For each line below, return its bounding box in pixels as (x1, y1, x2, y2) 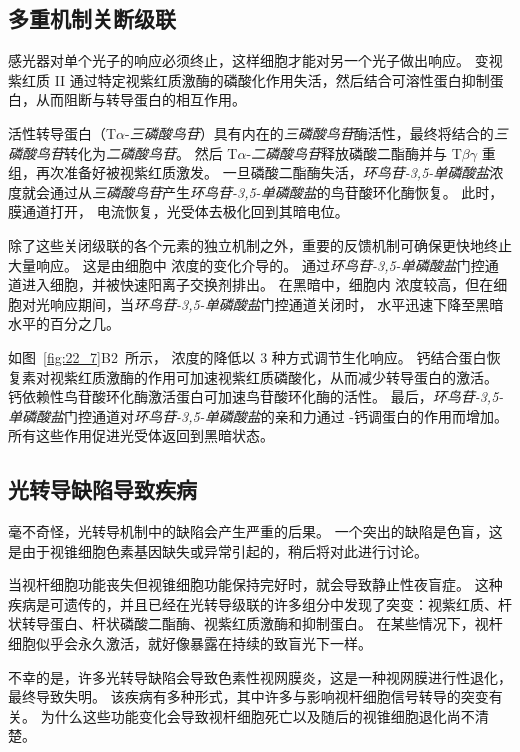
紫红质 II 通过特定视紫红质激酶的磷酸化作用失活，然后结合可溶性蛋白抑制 (8, 69, 490, 90)
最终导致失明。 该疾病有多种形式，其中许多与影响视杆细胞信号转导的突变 (8, 686, 489, 707)
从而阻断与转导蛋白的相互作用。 (35, 89, 246, 110)
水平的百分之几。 (8, 313, 120, 334)
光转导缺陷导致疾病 (8, 474, 197, 505)
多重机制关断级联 (8, 3, 176, 34)
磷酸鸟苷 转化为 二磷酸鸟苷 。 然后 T (8, 142, 238, 163)
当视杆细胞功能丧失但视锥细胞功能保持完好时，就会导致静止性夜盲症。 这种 (8, 574, 503, 595)
